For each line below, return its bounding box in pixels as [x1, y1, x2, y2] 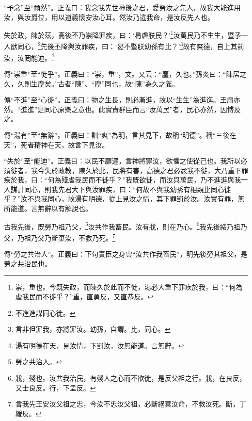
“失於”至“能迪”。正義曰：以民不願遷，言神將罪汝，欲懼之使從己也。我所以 [4, 156, 241, 166]
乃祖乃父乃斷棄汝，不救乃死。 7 [17, 231, 115, 243]
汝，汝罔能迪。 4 [4, 51, 54, 63]
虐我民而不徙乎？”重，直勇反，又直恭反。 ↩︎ [15, 291, 154, 301]
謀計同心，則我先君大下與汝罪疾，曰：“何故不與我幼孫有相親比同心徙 [10, 184, 231, 194]
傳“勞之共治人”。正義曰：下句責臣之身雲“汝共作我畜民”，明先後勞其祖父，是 [4, 249, 248, 259]
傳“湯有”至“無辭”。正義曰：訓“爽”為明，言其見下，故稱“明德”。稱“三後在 [4, 130, 236, 140]
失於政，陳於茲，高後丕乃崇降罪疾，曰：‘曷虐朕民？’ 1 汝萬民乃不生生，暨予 [4, 29, 241, 40]
